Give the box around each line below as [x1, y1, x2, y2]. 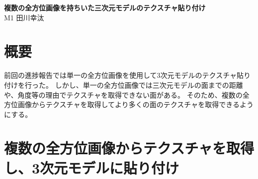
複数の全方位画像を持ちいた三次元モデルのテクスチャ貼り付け [4, 2, 206, 12]
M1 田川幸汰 [4, 12, 44, 22]
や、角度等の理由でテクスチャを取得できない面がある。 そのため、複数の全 [4, 89, 250, 100]
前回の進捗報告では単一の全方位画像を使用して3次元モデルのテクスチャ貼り [4, 70, 251, 80]
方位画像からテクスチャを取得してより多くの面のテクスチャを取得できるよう [4, 99, 254, 110]
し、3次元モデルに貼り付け [4, 157, 179, 178]
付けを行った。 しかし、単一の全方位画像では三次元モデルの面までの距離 [4, 79, 243, 90]
